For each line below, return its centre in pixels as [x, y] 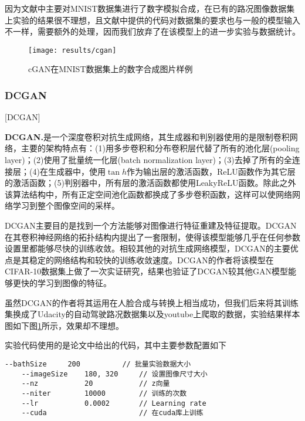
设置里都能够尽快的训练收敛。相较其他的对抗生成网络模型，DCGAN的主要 [148, 248]
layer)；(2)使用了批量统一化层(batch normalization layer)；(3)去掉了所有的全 [148, 160]
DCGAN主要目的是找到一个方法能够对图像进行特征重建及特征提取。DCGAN [151, 225]
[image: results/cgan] [72, 50]
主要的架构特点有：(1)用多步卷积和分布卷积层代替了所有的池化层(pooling [160, 148]
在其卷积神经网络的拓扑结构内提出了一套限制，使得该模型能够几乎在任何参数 [152, 237]
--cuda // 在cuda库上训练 [112, 413]
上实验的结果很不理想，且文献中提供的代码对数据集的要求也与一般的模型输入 [152, 20]
